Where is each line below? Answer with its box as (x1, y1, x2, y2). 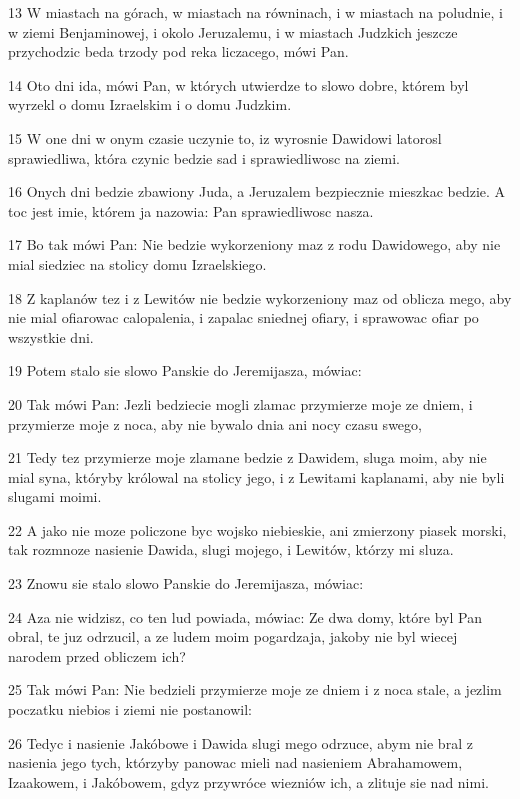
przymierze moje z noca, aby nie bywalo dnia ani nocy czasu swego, (8, 413, 422, 434)
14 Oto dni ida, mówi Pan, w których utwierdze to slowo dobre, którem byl (8, 74, 469, 95)
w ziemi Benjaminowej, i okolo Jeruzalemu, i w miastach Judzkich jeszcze (8, 21, 458, 42)
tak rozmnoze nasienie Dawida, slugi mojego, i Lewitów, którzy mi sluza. (8, 539, 454, 560)
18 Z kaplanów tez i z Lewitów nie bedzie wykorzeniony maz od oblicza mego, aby (8, 287, 512, 308)
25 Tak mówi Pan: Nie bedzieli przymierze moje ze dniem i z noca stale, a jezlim (8, 679, 502, 700)
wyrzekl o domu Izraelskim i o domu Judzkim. (8, 94, 292, 115)
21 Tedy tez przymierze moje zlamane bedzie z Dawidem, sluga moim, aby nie (8, 447, 487, 468)
